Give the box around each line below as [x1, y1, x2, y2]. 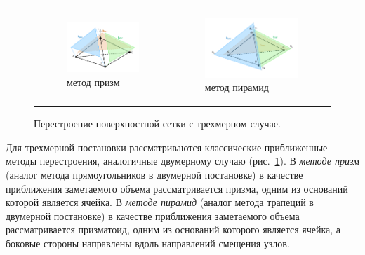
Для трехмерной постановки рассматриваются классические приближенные [6, 139, 328, 154]
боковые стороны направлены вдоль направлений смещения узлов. [6, 236, 290, 251]
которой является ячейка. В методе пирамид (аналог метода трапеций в [6, 195, 314, 209]
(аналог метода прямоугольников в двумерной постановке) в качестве [6, 167, 303, 182]
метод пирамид [204, 80, 269, 95]
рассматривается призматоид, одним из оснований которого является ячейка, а [6, 222, 341, 237]
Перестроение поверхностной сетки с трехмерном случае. [34, 116, 281, 131]
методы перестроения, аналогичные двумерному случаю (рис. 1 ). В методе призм [6, 153, 359, 168]
